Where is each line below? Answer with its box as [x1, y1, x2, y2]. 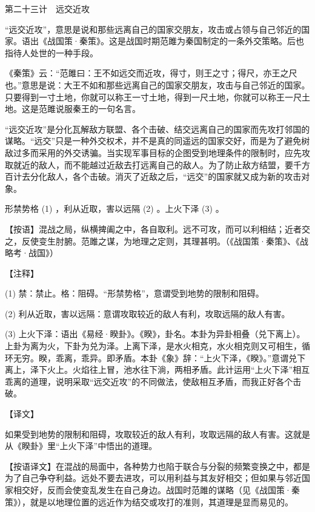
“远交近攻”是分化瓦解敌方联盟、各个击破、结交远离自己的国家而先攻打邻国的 [5, 122, 310, 135]
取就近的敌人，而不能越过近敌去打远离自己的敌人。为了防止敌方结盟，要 [5, 158, 293, 171]
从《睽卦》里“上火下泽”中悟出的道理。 [5, 439, 157, 452]
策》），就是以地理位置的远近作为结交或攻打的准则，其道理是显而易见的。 [5, 495, 293, 508]
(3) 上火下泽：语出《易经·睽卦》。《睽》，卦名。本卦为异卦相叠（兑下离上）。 [5, 327, 305, 340]
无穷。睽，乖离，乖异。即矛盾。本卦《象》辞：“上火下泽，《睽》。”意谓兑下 [13, 351, 306, 364]
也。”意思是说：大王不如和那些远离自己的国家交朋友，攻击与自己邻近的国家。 [5, 78, 310, 91]
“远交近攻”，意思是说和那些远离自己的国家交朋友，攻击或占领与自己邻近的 [5, 22, 302, 35]
